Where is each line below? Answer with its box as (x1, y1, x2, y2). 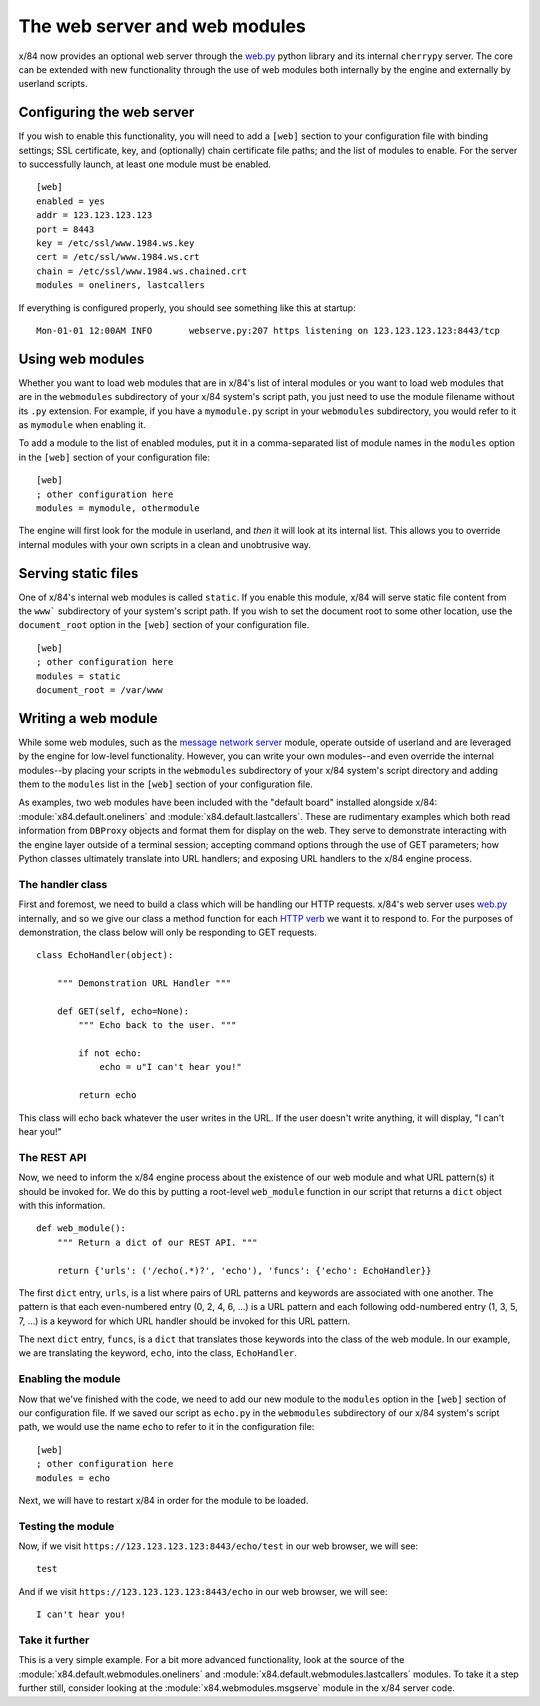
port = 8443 (36, 223, 95, 235)
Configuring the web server (18, 104, 195, 121)
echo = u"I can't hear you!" (99, 1061, 242, 1073)
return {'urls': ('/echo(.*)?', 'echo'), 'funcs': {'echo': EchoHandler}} (56, 1265, 432, 1276)
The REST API (18, 1150, 87, 1164)
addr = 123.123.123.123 (36, 210, 153, 221)
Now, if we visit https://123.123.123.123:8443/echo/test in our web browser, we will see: (18, 1540, 419, 1552)
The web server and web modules (18, 15, 307, 37)
